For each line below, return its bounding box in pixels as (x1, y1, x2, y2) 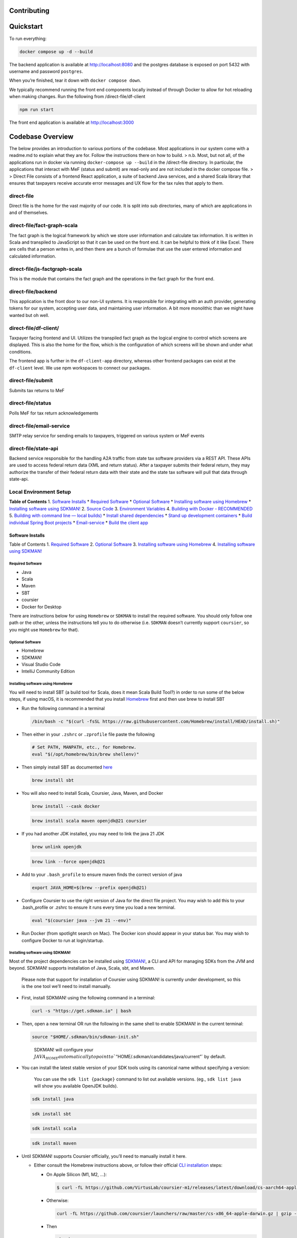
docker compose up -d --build (19, 49, 93, 54)
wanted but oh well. (9, 312, 49, 318)
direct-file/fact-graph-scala (9, 222, 78, 229)
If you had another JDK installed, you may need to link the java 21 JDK (21, 831, 164, 837)
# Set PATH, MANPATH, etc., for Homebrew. (32, 744, 137, 750)
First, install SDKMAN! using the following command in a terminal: (21, 994, 155, 1000)
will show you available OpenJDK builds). (34, 1083, 118, 1089)
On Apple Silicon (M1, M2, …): (46, 1171, 107, 1177)
